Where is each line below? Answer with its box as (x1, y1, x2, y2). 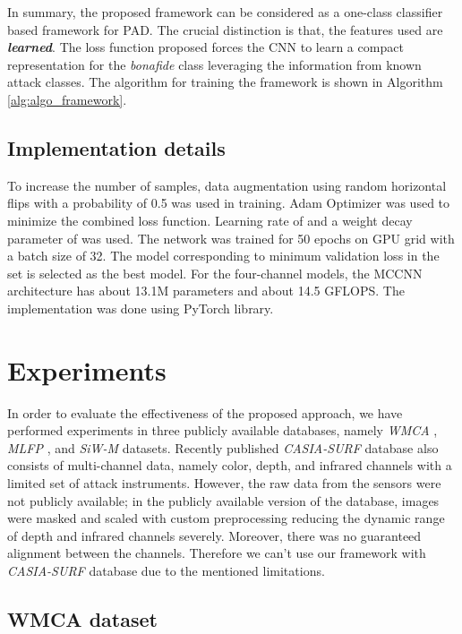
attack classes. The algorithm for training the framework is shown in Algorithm (7, 73, 443, 91)
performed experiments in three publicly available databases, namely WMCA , (7, 421, 438, 440)
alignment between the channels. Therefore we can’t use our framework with (7, 544, 426, 562)
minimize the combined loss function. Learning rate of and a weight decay (7, 210, 413, 229)
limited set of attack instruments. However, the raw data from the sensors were (7, 474, 441, 493)
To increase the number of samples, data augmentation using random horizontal (7, 176, 447, 194)
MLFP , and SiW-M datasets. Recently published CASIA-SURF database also (7, 438, 439, 457)
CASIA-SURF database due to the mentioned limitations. (7, 561, 325, 579)
